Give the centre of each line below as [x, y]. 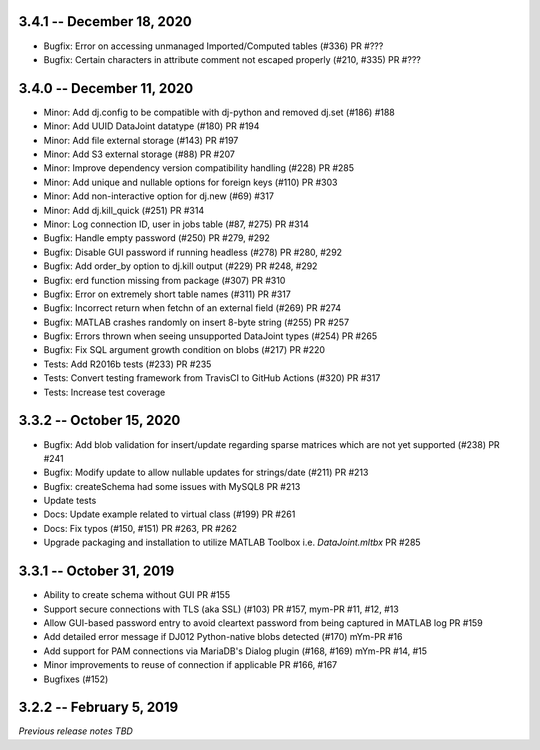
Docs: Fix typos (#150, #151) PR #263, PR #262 [140, 528]
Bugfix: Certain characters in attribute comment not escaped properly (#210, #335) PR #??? [232, 59]
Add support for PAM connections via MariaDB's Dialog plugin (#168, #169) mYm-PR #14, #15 [235, 651]
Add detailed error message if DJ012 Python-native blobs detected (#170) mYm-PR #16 [223, 637]
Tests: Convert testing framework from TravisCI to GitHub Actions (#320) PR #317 [212, 378]
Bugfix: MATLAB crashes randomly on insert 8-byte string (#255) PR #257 [196, 322]
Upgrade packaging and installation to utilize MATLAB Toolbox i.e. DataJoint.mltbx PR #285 [232, 542]
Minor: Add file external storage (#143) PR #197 [141, 140]
